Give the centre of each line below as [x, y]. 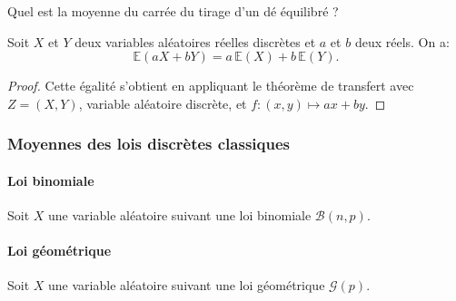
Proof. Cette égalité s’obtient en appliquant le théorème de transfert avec [211, 86]
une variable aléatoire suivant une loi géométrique [187, 285]
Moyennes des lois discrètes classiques [149, 144]
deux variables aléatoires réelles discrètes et [195, 41]
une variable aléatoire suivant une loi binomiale [180, 215]
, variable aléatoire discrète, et [163, 103]
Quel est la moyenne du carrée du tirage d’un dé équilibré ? [173, 11]
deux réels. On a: [402, 41]
